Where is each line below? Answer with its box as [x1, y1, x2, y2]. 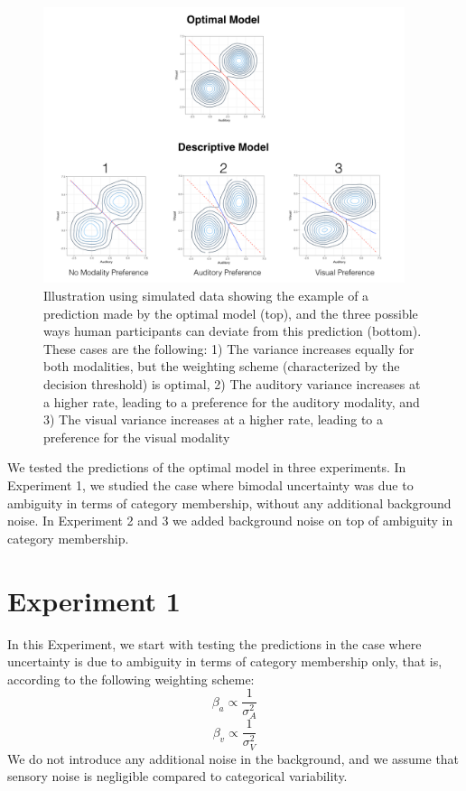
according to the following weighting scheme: [7, 669, 255, 688]
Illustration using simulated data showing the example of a [43, 286, 369, 305]
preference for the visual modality [43, 427, 230, 446]
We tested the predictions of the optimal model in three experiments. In [7, 458, 406, 477]
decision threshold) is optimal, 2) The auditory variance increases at [43, 375, 421, 394]
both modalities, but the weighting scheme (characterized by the [43, 357, 400, 376]
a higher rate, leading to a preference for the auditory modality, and [43, 392, 420, 411]
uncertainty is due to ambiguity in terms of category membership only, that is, [7, 652, 443, 671]
